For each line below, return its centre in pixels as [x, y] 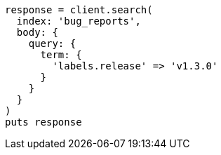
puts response [43, 122]
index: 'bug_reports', [79, 21]
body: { [37, 32]
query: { [52, 43]
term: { [61, 55]
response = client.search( [79, 10]
